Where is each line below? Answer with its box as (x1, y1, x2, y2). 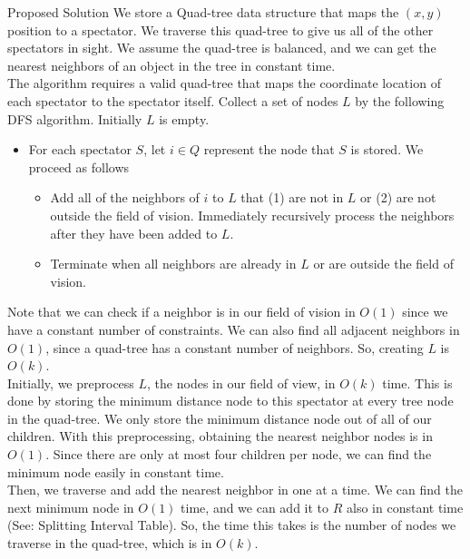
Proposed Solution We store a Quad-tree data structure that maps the (7, 3, 399, 21)
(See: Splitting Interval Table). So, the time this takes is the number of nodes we (7, 515, 456, 534)
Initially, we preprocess (7, 373, 134, 392)
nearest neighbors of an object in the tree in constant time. (7, 55, 336, 74)
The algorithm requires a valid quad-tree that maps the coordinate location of (7, 74, 441, 93)
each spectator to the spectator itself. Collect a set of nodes (7, 91, 338, 110)
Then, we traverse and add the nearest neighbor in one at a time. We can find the (7, 480, 463, 499)
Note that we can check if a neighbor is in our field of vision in (7, 302, 356, 321)
